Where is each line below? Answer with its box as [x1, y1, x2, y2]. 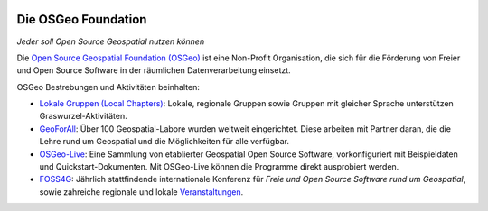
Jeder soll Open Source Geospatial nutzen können [16, 36, 205, 47]
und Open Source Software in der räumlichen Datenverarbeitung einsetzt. [16, 65, 291, 76]
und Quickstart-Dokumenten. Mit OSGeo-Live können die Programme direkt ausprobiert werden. [39, 161, 399, 172]
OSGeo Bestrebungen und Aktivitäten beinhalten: [16, 81, 201, 92]
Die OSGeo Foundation [16, 12, 147, 27]
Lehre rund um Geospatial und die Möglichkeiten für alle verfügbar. [39, 136, 289, 147]
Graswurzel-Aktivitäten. [39, 111, 128, 122]
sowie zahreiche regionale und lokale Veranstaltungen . [39, 186, 244, 197]
